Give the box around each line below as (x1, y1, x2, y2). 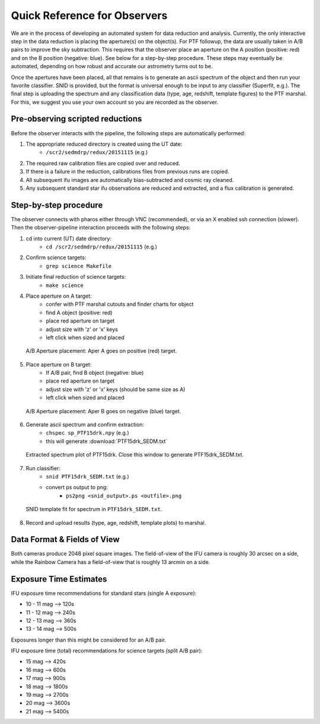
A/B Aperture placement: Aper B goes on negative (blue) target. (25, 407, 181, 414)
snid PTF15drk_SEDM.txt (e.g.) (46, 473, 130, 480)
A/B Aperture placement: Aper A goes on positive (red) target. (25, 347, 177, 355)
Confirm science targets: (25, 254, 87, 261)
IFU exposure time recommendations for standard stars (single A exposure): (11, 589, 197, 597)
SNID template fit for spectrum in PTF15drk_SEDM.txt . (25, 506, 162, 513)
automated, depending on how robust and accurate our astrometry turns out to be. (11, 63, 213, 70)
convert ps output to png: (46, 484, 108, 491)
